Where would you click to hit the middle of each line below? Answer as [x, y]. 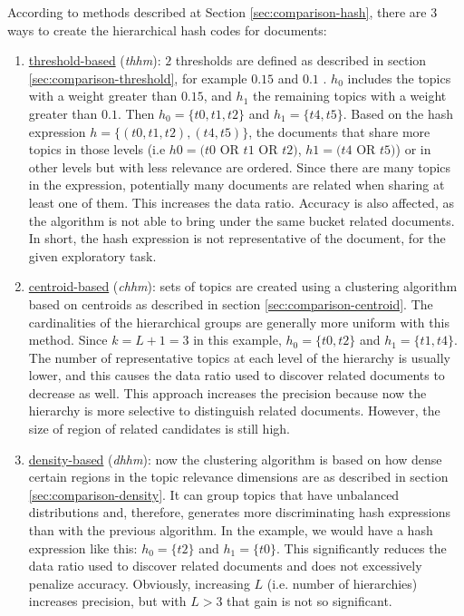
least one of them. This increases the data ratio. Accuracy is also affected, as [241, 202]
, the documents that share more [339, 131]
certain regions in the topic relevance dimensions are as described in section [238, 477]
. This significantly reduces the [362, 548]
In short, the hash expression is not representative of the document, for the [237, 238]
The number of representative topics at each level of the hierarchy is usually [239, 357]
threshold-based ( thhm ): [95, 60]
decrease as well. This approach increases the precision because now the [227, 392]
